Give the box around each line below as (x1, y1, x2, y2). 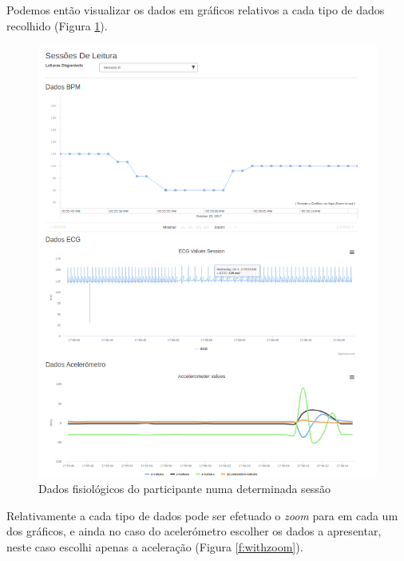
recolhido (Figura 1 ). (6, 17, 108, 34)
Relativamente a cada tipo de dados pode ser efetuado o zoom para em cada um (6, 507, 398, 523)
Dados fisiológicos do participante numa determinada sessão (38, 480, 331, 497)
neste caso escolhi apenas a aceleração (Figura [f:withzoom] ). (6, 538, 303, 555)
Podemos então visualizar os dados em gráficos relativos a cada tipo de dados (6, 2, 385, 18)
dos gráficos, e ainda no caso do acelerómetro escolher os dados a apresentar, (6, 523, 382, 539)
